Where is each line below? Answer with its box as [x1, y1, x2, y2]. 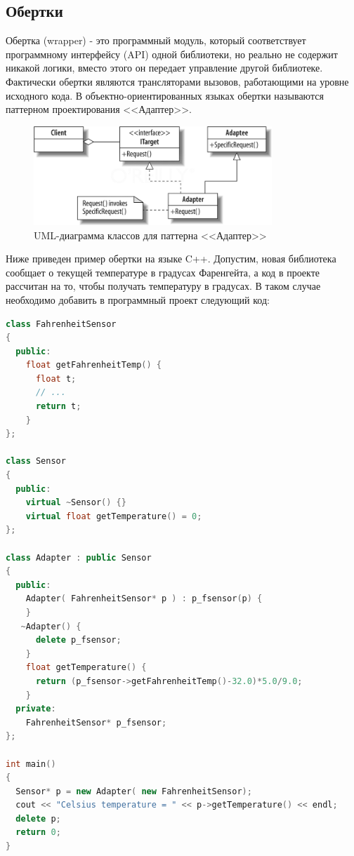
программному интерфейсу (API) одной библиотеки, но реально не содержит [6, 46, 338, 61]
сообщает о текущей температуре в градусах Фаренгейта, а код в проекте [6, 265, 320, 279]
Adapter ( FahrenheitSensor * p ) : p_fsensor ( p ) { [25, 594, 263, 604]
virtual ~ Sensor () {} [25, 497, 126, 508]
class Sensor [6, 456, 66, 467]
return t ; [35, 401, 81, 412]
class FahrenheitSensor [6, 319, 117, 329]
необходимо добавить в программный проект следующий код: [6, 292, 270, 307]
